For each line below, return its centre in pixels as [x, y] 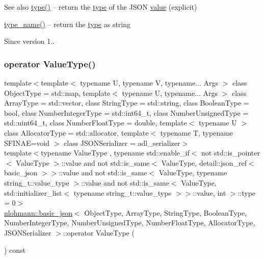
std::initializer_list [33, 192]
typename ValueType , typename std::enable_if [115, 153]
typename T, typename [197, 132]
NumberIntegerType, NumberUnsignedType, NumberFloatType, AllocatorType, [130, 223]
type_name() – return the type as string [68, 24]
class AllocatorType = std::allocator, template [76, 132]
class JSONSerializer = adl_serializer [122, 143]
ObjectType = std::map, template [57, 93]
